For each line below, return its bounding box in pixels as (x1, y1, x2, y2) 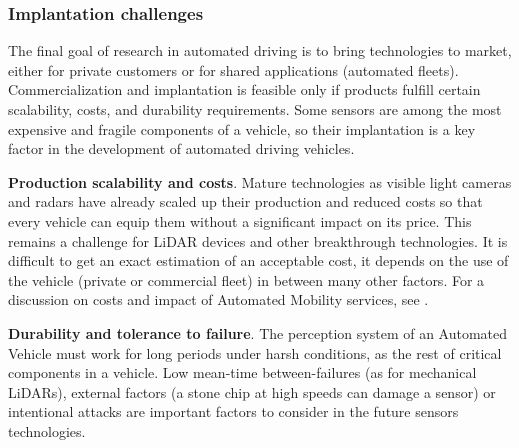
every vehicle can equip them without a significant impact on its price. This (8, 210, 472, 231)
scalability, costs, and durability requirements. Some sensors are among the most (8, 99, 502, 119)
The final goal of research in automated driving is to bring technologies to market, (8, 40, 512, 61)
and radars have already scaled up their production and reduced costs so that (8, 191, 483, 212)
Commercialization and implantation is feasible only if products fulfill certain (8, 79, 481, 100)
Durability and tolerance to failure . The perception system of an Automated (8, 322, 508, 343)
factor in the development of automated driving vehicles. (8, 138, 355, 159)
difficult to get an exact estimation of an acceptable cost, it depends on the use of (8, 250, 509, 271)
